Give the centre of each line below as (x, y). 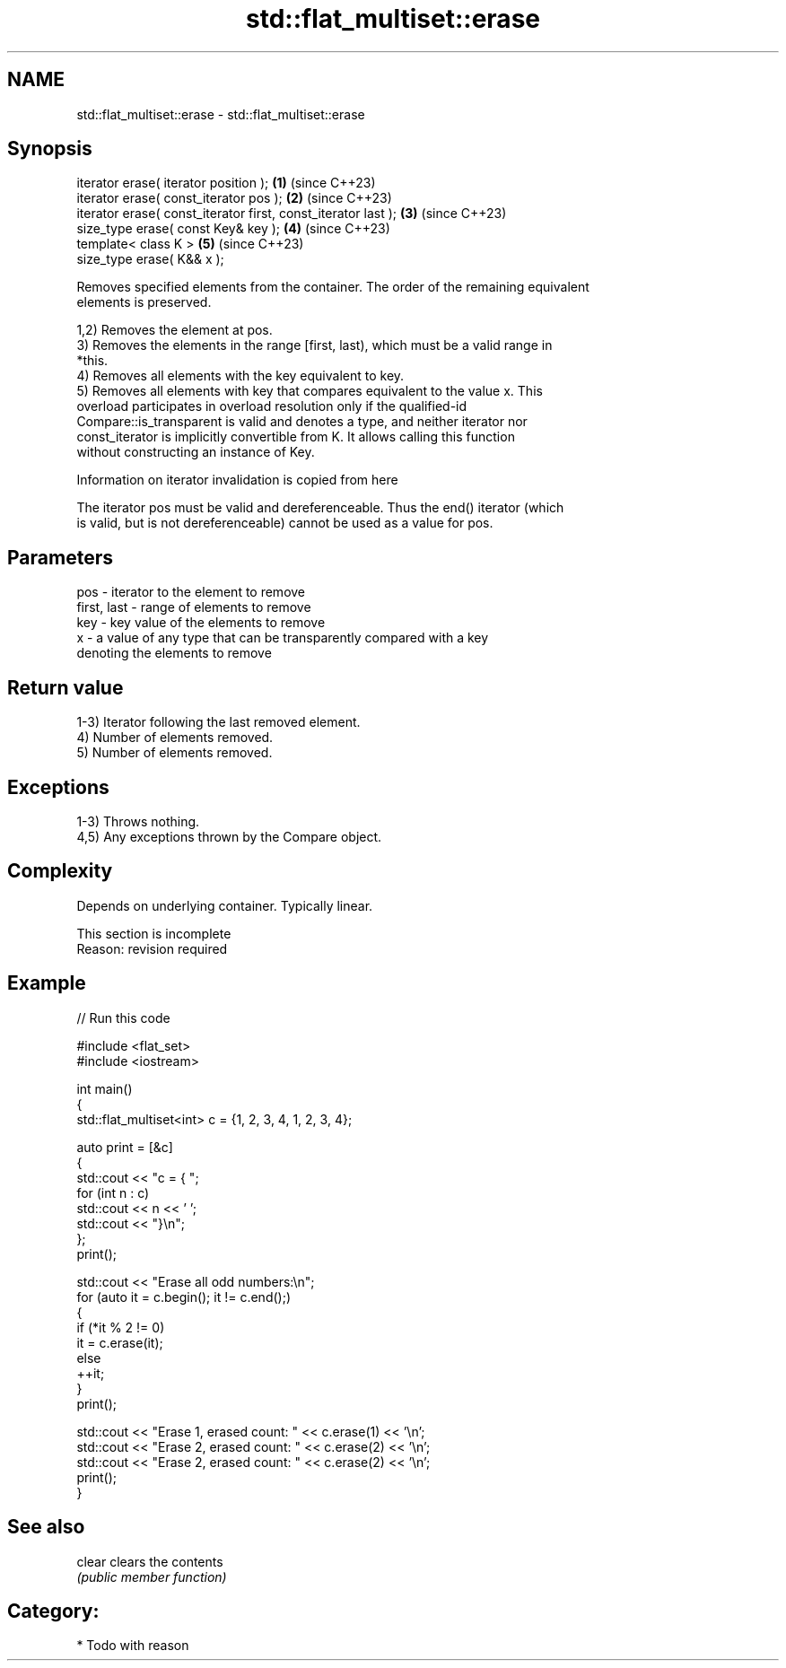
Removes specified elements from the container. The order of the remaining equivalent (333, 287)
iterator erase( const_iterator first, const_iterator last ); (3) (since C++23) (292, 214)
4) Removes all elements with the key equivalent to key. (240, 376)
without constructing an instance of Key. (196, 452)
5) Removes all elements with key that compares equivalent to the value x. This (310, 391)
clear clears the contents (150, 1561)
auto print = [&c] (125, 1147)
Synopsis (50, 149)
